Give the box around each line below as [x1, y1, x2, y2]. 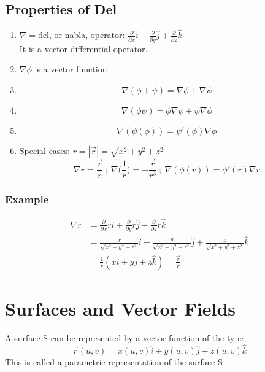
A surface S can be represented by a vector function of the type [5, 331, 244, 344]
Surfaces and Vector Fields [5, 296, 236, 321]
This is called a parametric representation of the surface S [5, 355, 223, 368]
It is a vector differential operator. [19, 42, 148, 55]
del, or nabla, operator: [38, 28, 125, 41]
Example [5, 192, 49, 207]
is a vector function [34, 63, 107, 76]
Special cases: [19, 144, 70, 157]
